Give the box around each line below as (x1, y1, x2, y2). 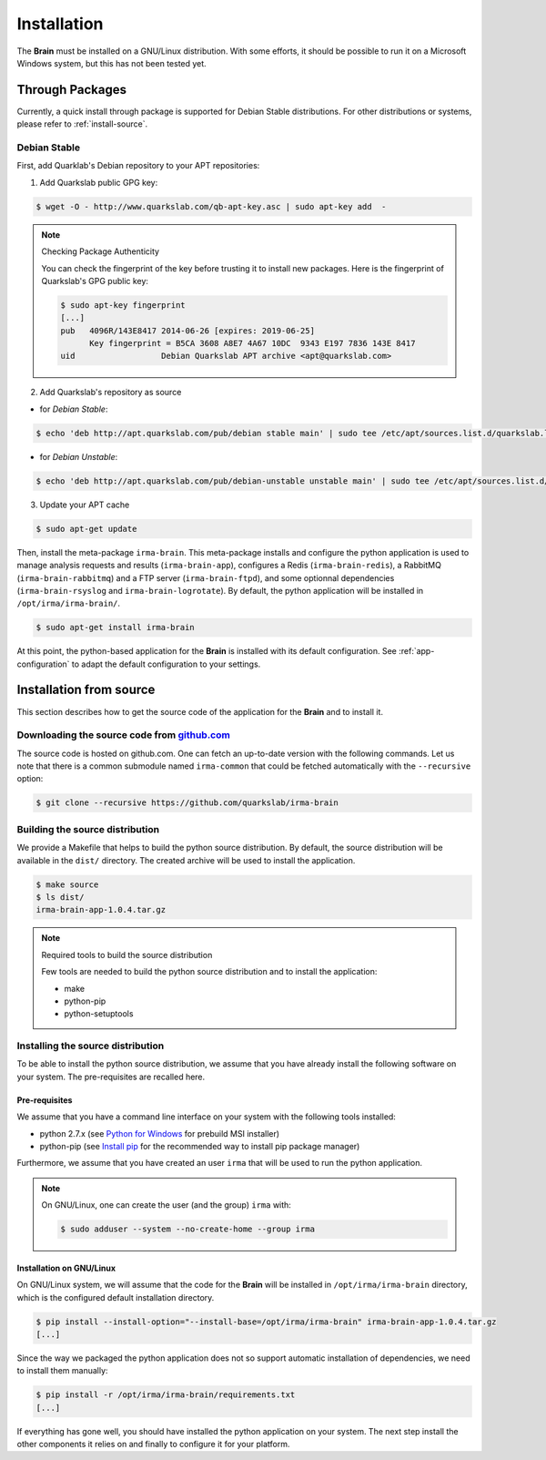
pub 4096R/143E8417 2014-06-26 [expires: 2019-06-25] (60, 325, 316, 336)
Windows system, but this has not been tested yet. (16, 57, 207, 68)
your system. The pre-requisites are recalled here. (16, 1071, 206, 1082)
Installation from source (16, 682, 156, 698)
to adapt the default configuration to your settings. (71, 659, 261, 669)
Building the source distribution (16, 822, 159, 835)
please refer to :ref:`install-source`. (16, 118, 148, 129)
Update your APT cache (39, 499, 130, 510)
